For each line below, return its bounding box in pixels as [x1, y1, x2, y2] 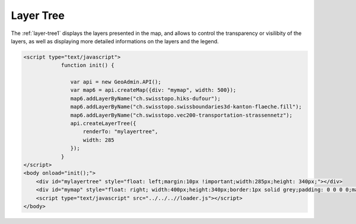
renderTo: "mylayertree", [82, 128, 158, 135]
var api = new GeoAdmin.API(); [70, 79, 161, 85]
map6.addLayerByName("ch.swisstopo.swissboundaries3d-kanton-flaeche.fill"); [70, 104, 302, 110]
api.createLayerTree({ [70, 120, 136, 127]
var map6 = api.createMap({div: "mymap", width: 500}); [70, 87, 237, 94]
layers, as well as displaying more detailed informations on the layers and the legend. [11, 37, 219, 44]
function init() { [61, 62, 115, 69]
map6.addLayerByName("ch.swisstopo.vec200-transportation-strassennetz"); [70, 111, 293, 119]
